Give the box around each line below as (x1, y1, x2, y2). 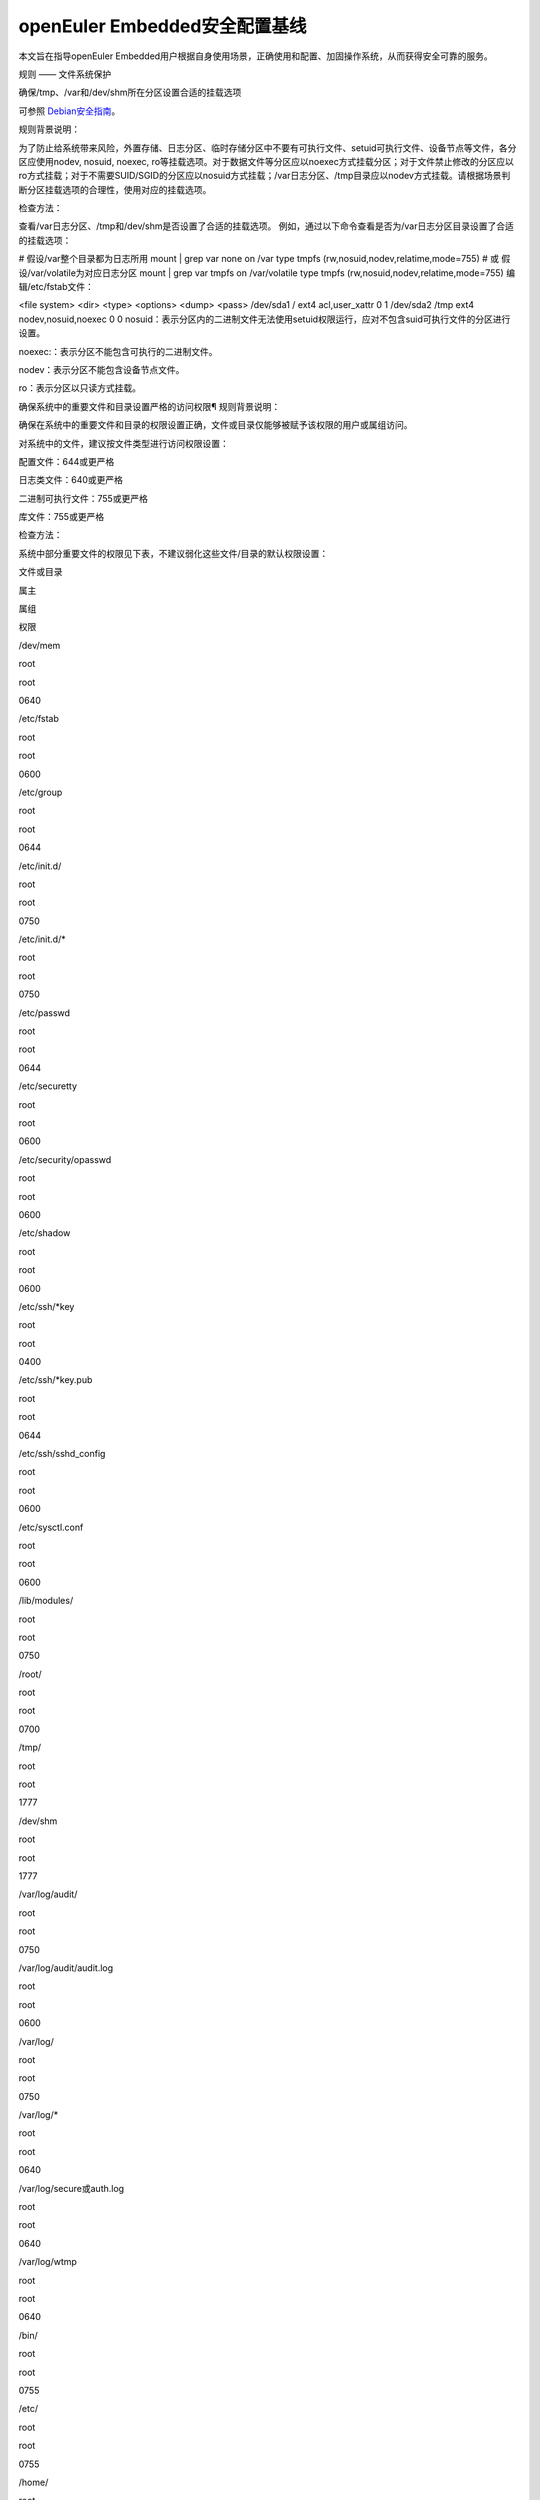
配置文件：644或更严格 (18, 455, 115, 467)
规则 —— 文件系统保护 (18, 68, 112, 80)
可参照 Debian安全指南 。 (18, 105, 121, 117)
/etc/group (18, 786, 63, 798)
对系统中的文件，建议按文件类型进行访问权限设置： (18, 437, 229, 449)
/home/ (18, 2476, 49, 2488)
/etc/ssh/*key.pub (18, 1374, 93, 1386)
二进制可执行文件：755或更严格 (18, 492, 149, 504)
